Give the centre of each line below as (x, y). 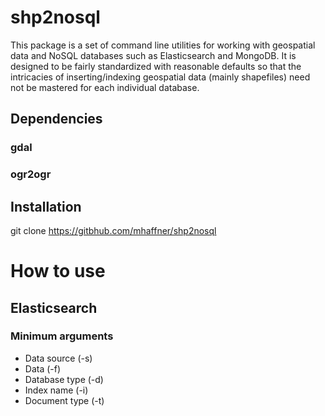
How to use (58, 271)
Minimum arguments (62, 336)
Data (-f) (43, 368)
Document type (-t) (64, 400)
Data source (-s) (58, 358)
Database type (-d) (64, 379)
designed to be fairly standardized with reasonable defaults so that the (156, 66)
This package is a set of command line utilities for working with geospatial (163, 45)
